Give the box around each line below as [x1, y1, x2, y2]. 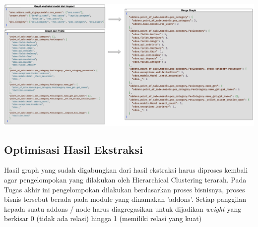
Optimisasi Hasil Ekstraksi [4, 141, 143, 157]
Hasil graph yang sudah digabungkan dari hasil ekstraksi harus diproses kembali [4, 165, 248, 175]
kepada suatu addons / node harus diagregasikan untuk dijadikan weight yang [4, 203, 242, 214]
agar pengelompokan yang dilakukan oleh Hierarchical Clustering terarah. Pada [4, 174, 247, 184]
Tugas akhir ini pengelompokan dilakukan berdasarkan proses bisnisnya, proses [4, 184, 245, 194]
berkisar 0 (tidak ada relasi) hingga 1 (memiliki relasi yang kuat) [4, 213, 202, 224]
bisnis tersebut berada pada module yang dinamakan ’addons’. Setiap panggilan [4, 194, 247, 204]
